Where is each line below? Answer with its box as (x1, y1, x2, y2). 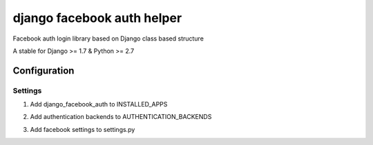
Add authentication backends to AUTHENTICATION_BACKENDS (30, 113, 212, 121)
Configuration (12, 65, 75, 76)
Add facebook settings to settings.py (30, 125, 135, 133)
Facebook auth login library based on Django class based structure (12, 34, 204, 43)
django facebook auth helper (12, 10, 182, 25)
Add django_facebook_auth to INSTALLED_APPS (30, 100, 168, 109)
